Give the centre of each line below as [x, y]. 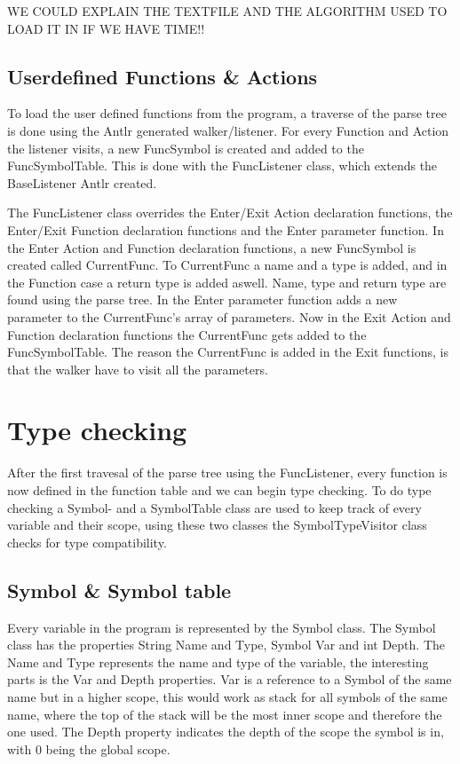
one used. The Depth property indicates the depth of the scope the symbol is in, [226, 732]
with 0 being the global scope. [89, 748]
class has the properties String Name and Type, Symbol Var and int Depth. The [226, 645]
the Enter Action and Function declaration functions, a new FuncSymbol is [212, 247]
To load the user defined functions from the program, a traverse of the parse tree [227, 113]
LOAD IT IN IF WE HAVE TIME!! [106, 28]
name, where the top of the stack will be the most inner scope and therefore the [225, 714]
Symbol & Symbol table [119, 590]
